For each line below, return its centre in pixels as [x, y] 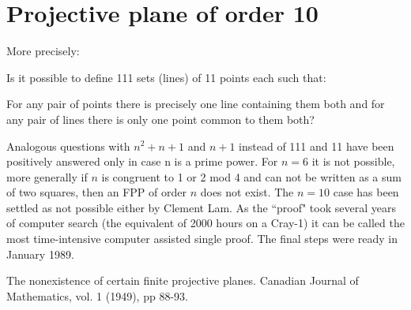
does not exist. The [247, 192]
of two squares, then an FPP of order [96, 192]
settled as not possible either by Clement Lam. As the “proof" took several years [201, 207]
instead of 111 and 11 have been [317, 146]
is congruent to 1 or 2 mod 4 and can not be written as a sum [251, 176]
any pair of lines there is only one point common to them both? [160, 119]
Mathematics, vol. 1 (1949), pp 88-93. [97, 295]
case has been [366, 192]
